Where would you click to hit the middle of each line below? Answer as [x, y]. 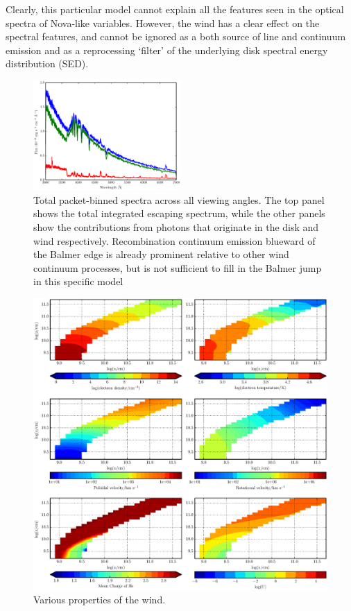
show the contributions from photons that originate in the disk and [176, 226]
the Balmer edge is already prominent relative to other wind [161, 254]
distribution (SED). [47, 63]
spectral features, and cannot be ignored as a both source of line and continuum [176, 36]
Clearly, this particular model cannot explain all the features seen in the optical [175, 9]
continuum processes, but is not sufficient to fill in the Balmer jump [178, 267]
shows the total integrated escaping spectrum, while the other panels [179, 213]
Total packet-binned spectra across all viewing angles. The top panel [179, 199]
